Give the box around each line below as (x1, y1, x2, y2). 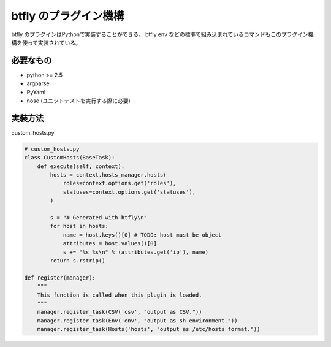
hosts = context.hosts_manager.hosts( (50, 172, 167, 178)
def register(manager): (24, 274, 96, 281)
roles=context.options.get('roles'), (63, 180, 177, 187)
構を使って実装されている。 (11, 39, 81, 46)
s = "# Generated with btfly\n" (50, 215, 147, 221)
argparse (26, 80, 50, 87)
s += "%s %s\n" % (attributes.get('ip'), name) (63, 248, 209, 256)
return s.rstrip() (50, 257, 105, 264)
